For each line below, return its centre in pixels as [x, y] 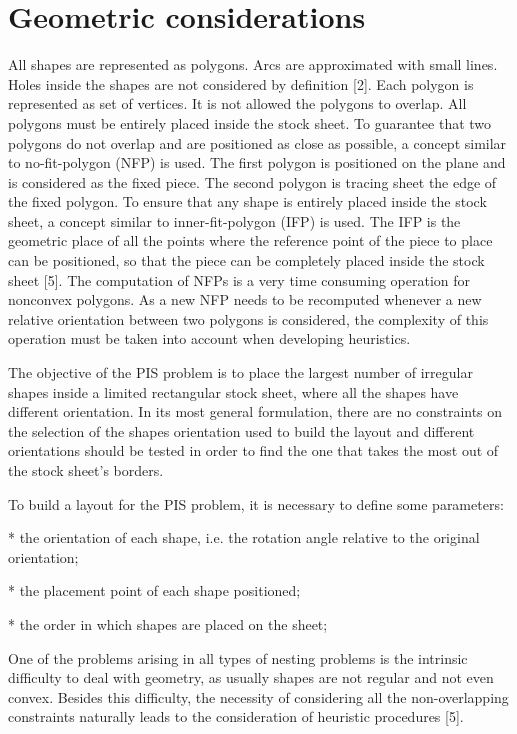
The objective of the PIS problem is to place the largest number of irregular [240, 372]
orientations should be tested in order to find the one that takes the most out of [253, 450]
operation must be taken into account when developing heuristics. [209, 338]
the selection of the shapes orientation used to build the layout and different [241, 430]
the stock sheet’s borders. [86, 470]
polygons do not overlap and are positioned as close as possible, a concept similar [257, 142]
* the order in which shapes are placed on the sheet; [168, 623]
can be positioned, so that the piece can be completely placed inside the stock [246, 260]
